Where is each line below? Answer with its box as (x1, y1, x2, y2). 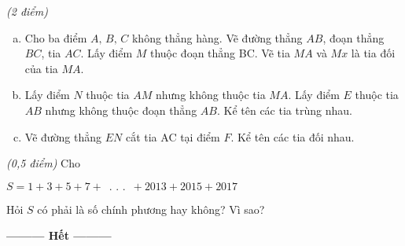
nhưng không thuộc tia (156, 86, 266, 103)
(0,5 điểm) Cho (6, 155, 80, 171)
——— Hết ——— (6, 227, 112, 244)
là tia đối (351, 45, 396, 61)
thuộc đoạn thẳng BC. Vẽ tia (149, 45, 290, 61)
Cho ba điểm (24, 29, 87, 46)
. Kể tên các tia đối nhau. (230, 128, 355, 145)
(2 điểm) (6, 3, 48, 19)
